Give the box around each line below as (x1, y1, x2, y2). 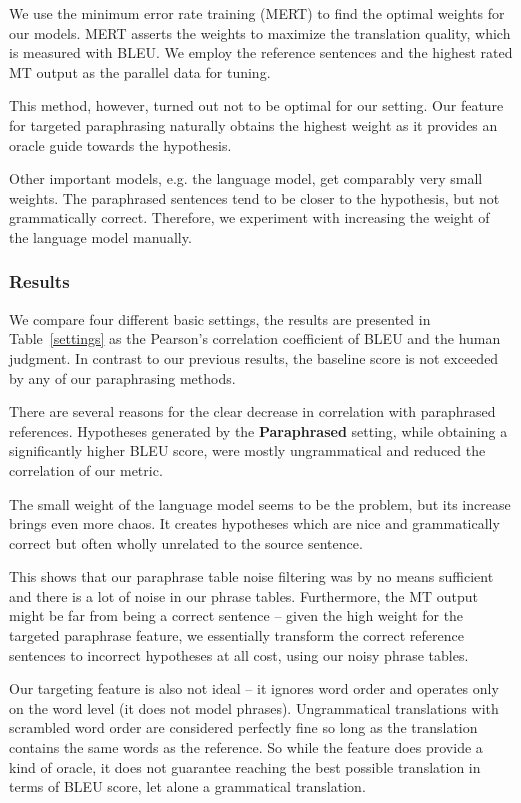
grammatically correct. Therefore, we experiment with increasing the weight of (9, 207, 490, 228)
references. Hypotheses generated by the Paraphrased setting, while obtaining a (9, 420, 508, 441)
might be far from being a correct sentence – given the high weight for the (9, 605, 464, 626)
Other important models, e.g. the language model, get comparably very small (9, 168, 483, 189)
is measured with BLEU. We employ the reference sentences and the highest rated (9, 42, 513, 63)
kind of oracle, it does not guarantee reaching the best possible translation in (9, 756, 481, 777)
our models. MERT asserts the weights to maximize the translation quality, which (9, 22, 511, 43)
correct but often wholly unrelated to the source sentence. (9, 532, 363, 553)
